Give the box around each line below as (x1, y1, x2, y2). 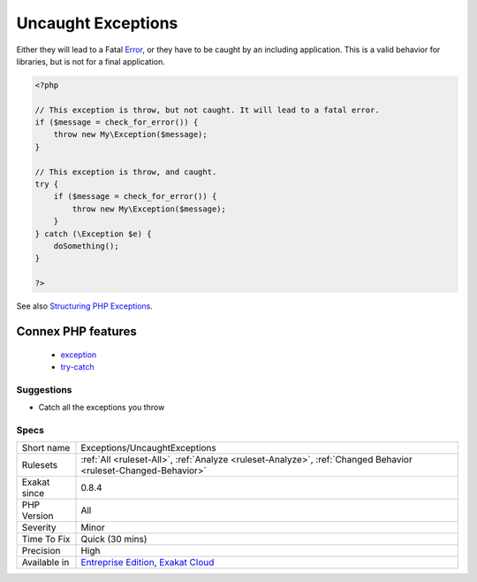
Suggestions (16, 383, 72, 395)
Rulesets (21, 459, 57, 471)
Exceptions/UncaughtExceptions (80, 442, 216, 455)
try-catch (60, 361, 95, 371)
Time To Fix (21, 533, 71, 546)
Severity (21, 522, 57, 534)
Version (21, 509, 54, 522)
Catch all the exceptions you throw (38, 402, 165, 413)
